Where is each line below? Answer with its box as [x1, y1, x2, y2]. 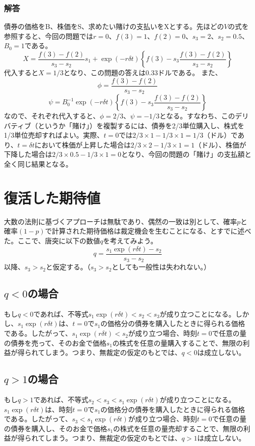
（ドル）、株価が [194, 139, 246, 149]
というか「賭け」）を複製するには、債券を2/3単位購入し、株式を [38, 120, 245, 130]
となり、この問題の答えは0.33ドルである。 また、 [63, 67, 222, 77]
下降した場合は [4, 149, 52, 159]
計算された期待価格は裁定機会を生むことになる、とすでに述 [52, 226, 245, 236]
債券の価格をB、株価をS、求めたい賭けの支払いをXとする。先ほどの [4, 21, 224, 31]
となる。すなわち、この [159, 111, 235, 121]
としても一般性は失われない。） [112, 262, 211, 272]
